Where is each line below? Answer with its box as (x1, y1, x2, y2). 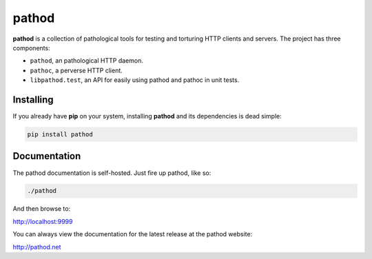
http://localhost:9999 (12, 217, 73, 225)
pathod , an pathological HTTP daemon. (30, 56, 144, 65)
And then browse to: (12, 205, 71, 213)
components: (12, 43, 51, 52)
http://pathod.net (12, 242, 61, 251)
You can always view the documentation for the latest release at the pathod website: (12, 230, 253, 238)
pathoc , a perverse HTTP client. (30, 66, 123, 74)
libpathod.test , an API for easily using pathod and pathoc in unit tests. (30, 76, 240, 84)
